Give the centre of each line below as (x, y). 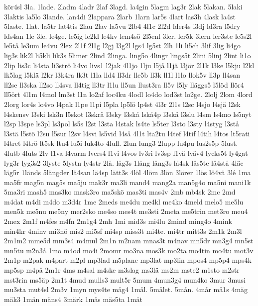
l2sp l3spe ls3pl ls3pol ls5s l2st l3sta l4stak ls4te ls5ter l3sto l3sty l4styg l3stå (122, 124)
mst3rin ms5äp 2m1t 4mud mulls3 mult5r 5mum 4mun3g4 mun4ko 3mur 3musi (125, 279)
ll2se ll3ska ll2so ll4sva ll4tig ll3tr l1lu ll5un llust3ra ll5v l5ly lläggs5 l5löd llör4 (124, 84)
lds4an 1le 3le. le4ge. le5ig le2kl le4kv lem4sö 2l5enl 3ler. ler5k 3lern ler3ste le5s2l (128, 36)
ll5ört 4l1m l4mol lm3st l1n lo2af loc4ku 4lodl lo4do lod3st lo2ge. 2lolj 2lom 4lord (128, 94)
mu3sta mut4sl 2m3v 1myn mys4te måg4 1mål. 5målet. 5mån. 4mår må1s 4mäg (126, 289)
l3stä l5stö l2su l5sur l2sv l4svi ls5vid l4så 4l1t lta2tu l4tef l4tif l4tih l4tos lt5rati (127, 133)
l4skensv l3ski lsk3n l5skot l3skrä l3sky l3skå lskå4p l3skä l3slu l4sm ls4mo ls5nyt (128, 114)
